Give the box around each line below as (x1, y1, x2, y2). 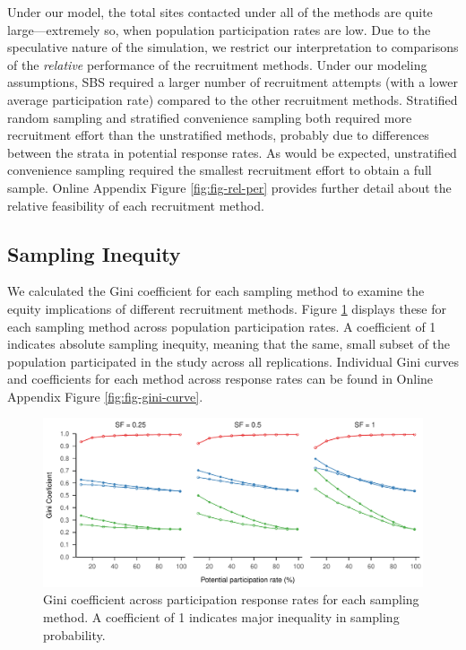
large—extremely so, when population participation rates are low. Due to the (7, 20, 431, 39)
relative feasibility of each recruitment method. (7, 195, 264, 214)
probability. (43, 625, 106, 644)
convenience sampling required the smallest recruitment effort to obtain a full (7, 160, 432, 179)
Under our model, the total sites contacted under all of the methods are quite (7, 3, 433, 21)
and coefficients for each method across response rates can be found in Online (7, 369, 434, 388)
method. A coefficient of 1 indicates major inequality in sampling (43, 608, 400, 627)
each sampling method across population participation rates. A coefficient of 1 (7, 316, 436, 335)
